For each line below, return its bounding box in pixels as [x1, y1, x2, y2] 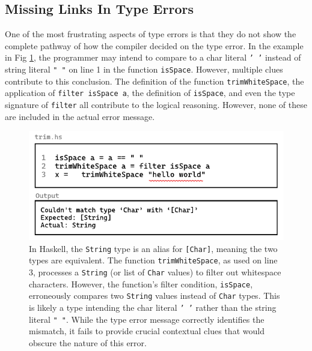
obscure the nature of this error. [29, 336, 147, 349]
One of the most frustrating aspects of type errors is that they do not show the [5, 28, 296, 40]
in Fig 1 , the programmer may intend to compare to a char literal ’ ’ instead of [5, 51, 301, 64]
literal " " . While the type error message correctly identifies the [29, 313, 265, 325]
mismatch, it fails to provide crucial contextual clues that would [29, 325, 265, 337]
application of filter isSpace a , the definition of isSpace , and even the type [5, 86, 295, 99]
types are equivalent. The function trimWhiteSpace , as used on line [29, 254, 278, 266]
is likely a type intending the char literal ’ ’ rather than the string [29, 301, 277, 313]
